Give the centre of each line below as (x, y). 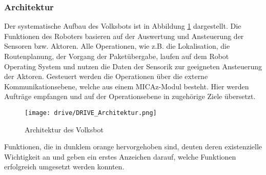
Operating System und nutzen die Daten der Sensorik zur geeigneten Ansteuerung (133, 66)
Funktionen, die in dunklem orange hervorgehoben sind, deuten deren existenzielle (133, 147)
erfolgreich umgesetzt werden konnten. (64, 167)
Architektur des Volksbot (64, 129)
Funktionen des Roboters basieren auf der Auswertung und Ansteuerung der (124, 36)
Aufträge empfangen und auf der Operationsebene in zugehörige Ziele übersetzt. (130, 96)
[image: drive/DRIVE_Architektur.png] (91, 113)
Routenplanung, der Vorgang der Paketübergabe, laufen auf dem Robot (117, 56)
